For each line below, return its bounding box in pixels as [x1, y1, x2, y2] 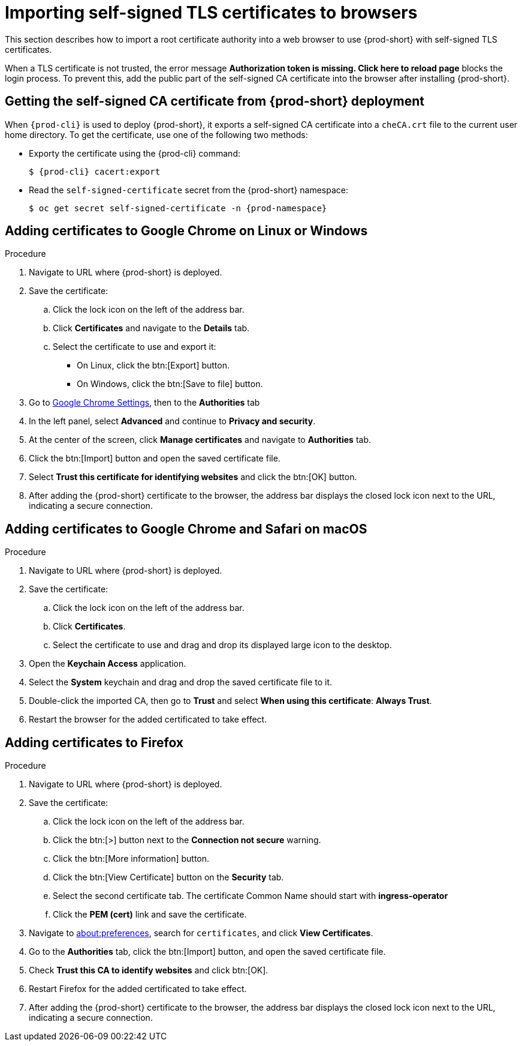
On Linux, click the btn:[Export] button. [77, 360, 230, 371]
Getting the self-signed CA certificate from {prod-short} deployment [5, 94, 425, 109]
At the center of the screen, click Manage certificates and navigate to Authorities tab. [29, 434, 372, 445]
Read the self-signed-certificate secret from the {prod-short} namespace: [29, 184, 349, 195]
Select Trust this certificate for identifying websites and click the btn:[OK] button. [29, 472, 357, 482]
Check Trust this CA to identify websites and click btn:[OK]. [29, 965, 268, 976]
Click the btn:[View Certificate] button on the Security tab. [53, 872, 284, 883]
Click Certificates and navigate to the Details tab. [53, 323, 250, 334]
